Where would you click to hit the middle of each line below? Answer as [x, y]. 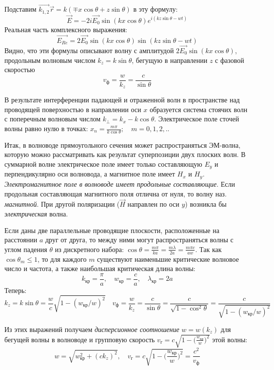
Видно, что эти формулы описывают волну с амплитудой [89, 50]
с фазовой [230, 60]
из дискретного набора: [89, 249]
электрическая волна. [36, 213]
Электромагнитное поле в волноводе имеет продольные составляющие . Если [120, 184]
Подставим [20, 9]
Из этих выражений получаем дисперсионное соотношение [92, 329]
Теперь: [16, 290]
